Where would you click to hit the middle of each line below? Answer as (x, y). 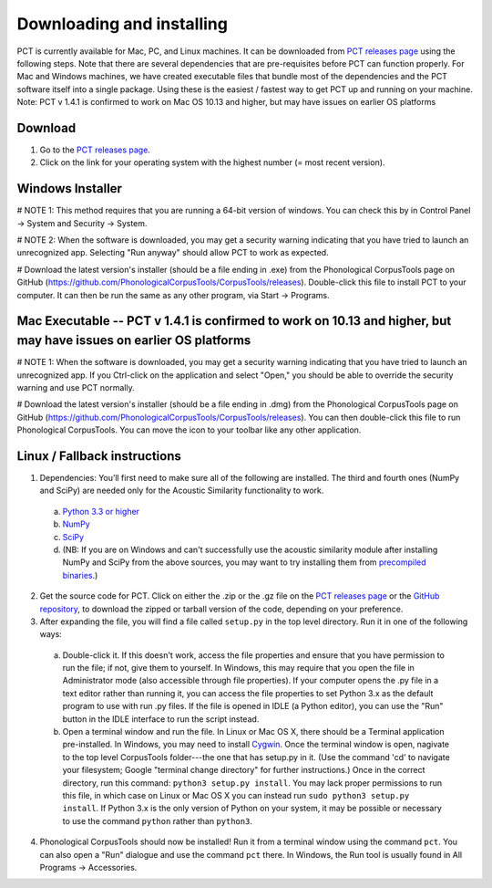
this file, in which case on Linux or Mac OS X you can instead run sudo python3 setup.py (236, 795)
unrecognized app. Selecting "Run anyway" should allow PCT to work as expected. (173, 253)
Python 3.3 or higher (101, 511)
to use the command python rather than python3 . (157, 820)
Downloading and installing (122, 24)
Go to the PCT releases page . (95, 150)
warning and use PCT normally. (76, 387)
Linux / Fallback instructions (99, 456)
